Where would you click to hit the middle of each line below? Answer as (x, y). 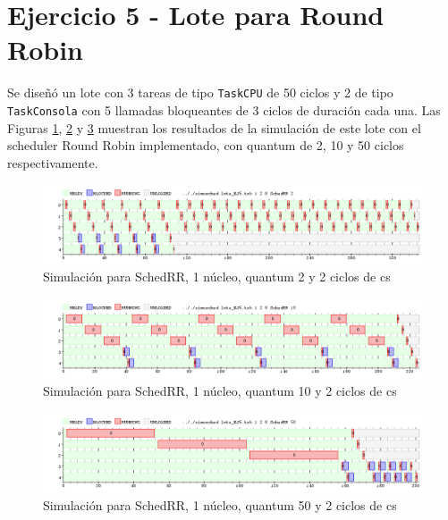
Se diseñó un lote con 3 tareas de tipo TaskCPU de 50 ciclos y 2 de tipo (200, 92)
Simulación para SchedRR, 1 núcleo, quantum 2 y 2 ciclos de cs (217, 277)
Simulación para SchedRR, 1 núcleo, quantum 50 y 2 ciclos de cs (220, 504)
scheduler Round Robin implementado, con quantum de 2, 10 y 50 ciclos (206, 145)
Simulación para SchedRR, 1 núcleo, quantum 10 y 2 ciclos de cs (220, 391)
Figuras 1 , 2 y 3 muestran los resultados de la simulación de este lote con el (214, 127)
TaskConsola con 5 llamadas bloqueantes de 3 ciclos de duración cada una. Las (224, 109)
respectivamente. (53, 162)
